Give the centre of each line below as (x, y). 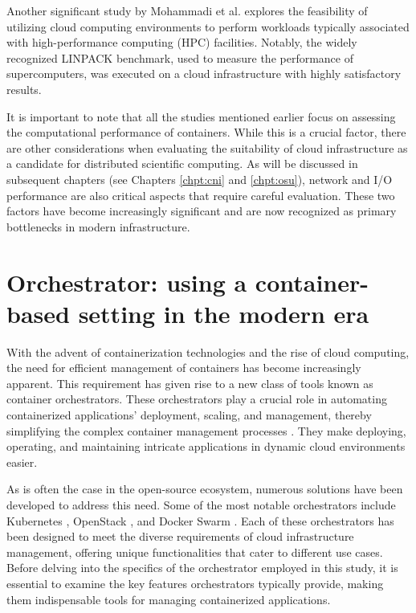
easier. (22, 462)
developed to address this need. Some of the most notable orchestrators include (201, 504)
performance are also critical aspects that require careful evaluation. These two (201, 195)
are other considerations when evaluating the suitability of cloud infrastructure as (207, 147)
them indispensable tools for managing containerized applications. (169, 599)
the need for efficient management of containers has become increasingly (184, 368)
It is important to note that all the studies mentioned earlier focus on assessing (201, 116)
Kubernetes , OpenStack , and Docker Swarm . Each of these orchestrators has (200, 520)
